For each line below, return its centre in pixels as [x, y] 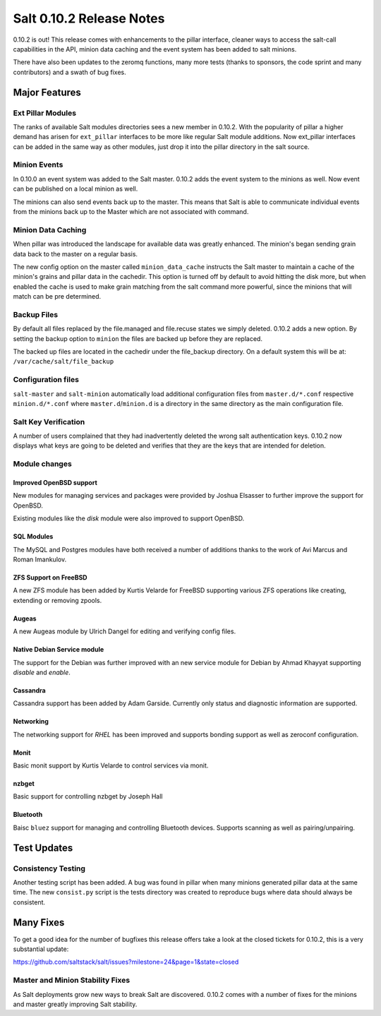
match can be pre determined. [57, 297]
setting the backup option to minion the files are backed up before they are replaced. [138, 338]
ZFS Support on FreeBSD [50, 577]
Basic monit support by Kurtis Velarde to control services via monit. [111, 765]
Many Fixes [39, 922]
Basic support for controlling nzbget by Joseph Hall [88, 796]
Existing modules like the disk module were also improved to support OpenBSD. [129, 518]
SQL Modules [33, 537]
